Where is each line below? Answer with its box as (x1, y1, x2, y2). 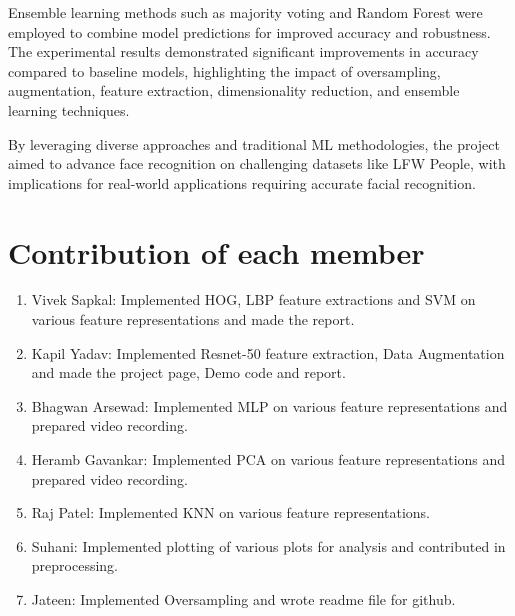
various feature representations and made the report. (31, 309, 355, 330)
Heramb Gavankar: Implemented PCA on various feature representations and (31, 449, 506, 470)
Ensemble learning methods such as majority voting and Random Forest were (8, 2, 483, 22)
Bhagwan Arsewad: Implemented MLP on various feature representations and (31, 395, 508, 416)
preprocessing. (31, 555, 118, 576)
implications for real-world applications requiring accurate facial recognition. (8, 172, 476, 193)
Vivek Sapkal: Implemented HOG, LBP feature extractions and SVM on (31, 289, 476, 310)
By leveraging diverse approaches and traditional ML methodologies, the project (8, 133, 500, 154)
